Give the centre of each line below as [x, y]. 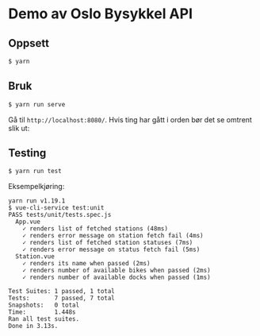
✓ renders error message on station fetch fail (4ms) [113, 236]
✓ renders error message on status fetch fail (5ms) [111, 250]
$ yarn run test [35, 172]
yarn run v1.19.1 [37, 201]
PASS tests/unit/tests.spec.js [60, 215]
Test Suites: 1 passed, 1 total [61, 292]
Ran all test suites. [44, 319]
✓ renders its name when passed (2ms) [86, 264]
